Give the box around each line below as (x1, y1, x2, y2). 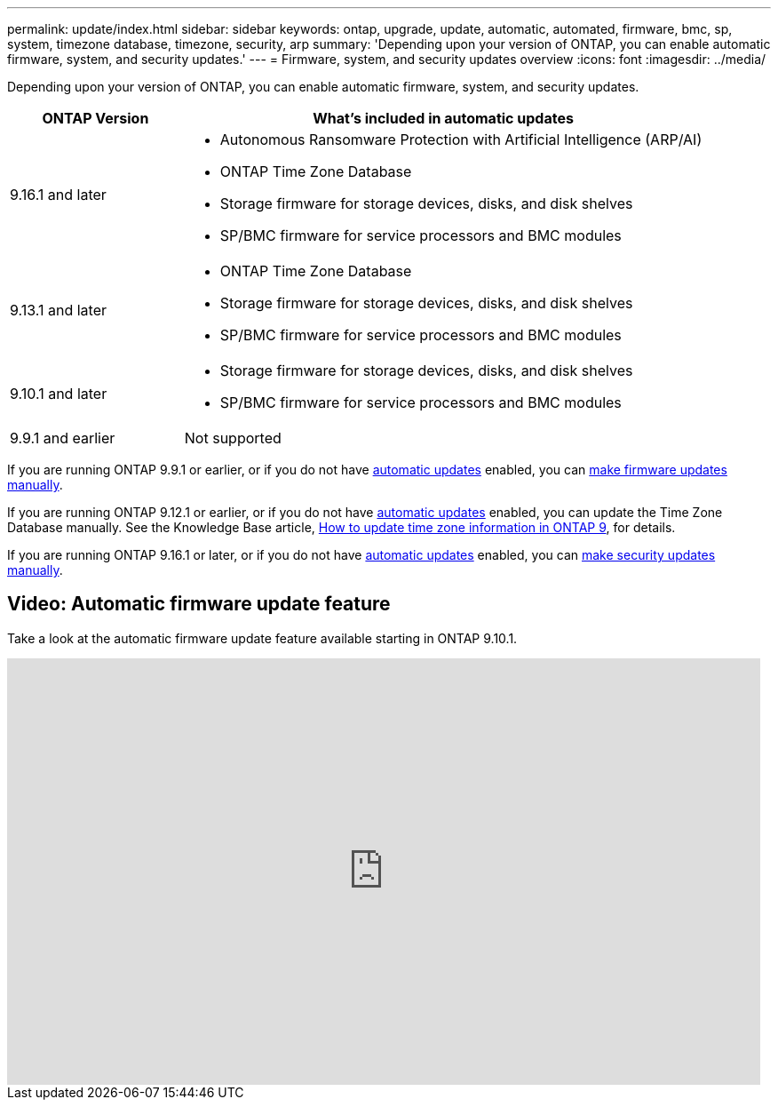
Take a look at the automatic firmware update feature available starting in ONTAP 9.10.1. (7, 630, 518, 646)
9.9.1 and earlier (10, 429, 115, 447)
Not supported (184, 429, 282, 447)
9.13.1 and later (10, 301, 107, 319)
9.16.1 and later (10, 186, 107, 203)
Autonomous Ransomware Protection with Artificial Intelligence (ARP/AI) (219, 131, 703, 148)
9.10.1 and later (10, 385, 107, 402)
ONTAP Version (42, 109, 149, 127)
